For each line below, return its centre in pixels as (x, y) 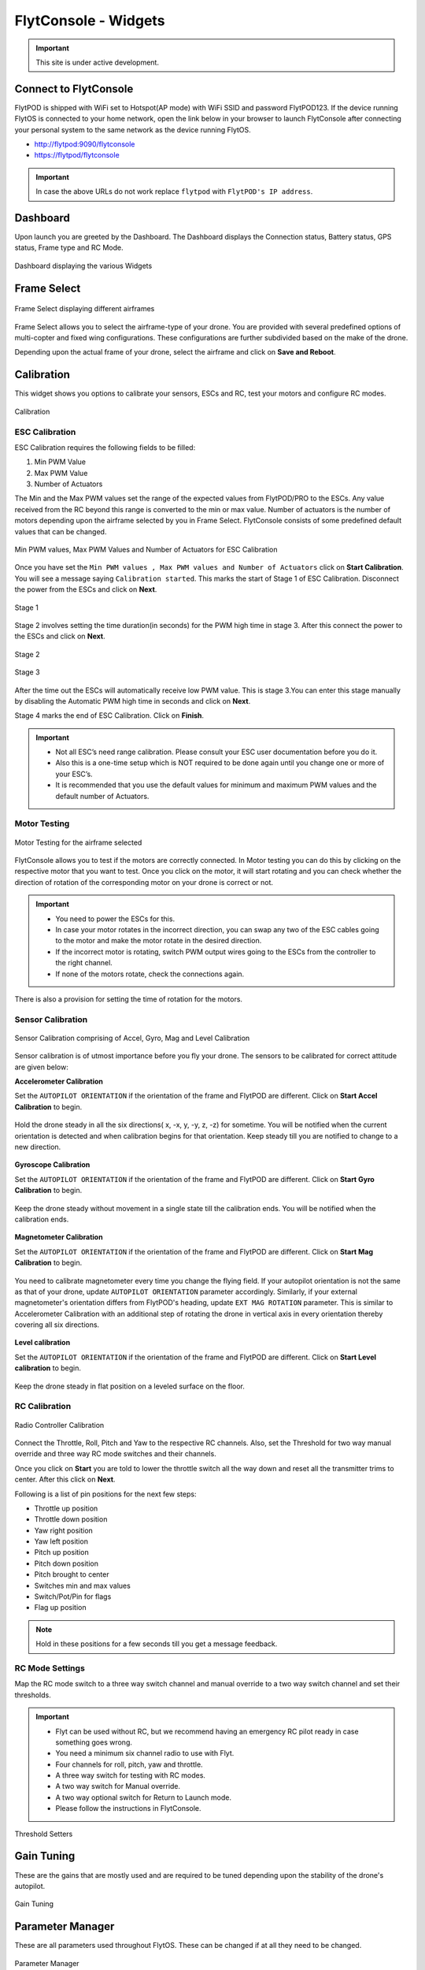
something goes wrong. (94, 1742)
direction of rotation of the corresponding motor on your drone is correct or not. (144, 882)
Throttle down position (71, 1519)
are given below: (41, 1067)
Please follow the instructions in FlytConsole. (128, 1808)
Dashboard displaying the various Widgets (83, 266)
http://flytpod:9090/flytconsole (85, 144)
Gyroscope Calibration (52, 1165)
